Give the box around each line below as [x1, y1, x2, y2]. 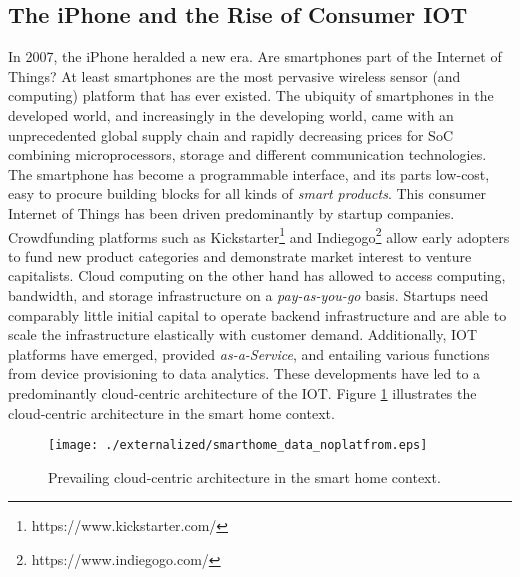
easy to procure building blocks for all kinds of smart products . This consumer [8, 183, 487, 204]
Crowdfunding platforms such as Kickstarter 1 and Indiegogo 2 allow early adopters [8, 223, 510, 247]
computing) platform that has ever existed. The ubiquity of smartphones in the [8, 85, 494, 106]
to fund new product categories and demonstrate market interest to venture [8, 245, 472, 266]
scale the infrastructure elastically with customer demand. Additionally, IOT [8, 324, 478, 345]
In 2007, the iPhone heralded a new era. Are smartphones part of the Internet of [8, 46, 502, 67]
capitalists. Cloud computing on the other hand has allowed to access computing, [8, 265, 506, 286]
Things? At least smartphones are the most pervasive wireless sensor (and [8, 65, 461, 86]
